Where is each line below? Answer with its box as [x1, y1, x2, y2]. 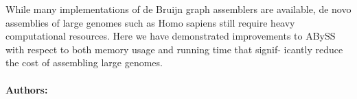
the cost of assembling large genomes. [5, 55, 163, 70]
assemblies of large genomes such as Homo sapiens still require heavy [5, 15, 295, 29]
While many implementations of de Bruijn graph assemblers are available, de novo [5, 2, 352, 16]
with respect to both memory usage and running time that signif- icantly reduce [5, 42, 343, 56]
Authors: [5, 82, 48, 96]
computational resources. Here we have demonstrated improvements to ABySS [5, 29, 336, 43]
